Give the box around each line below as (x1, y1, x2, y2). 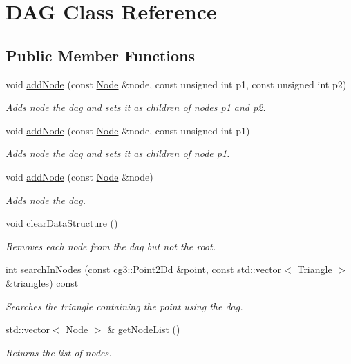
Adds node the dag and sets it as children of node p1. (6, 146, 230, 161)
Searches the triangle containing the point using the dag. (6, 299, 243, 313)
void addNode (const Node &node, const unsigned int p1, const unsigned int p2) (6, 77, 347, 91)
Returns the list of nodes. (6, 345, 112, 359)
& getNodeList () (107, 322, 180, 336)
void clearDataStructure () (6, 216, 118, 230)
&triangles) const (6, 275, 79, 290)
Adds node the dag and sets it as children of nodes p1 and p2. (6, 100, 266, 114)
